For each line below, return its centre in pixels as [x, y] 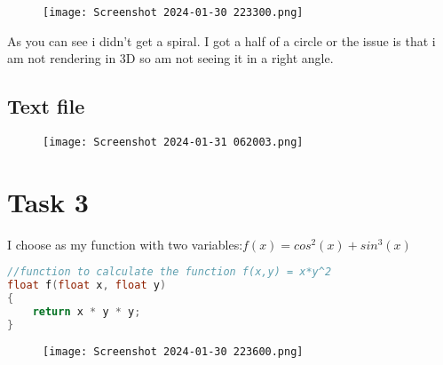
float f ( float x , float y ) [87, 286]
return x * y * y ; [87, 312]
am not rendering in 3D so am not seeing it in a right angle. [170, 58]
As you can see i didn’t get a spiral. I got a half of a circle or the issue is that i [221, 40]
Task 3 [48, 201]
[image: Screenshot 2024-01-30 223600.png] [173, 351]
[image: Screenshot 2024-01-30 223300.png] [173, 12]
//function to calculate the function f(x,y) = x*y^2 [170, 272]
